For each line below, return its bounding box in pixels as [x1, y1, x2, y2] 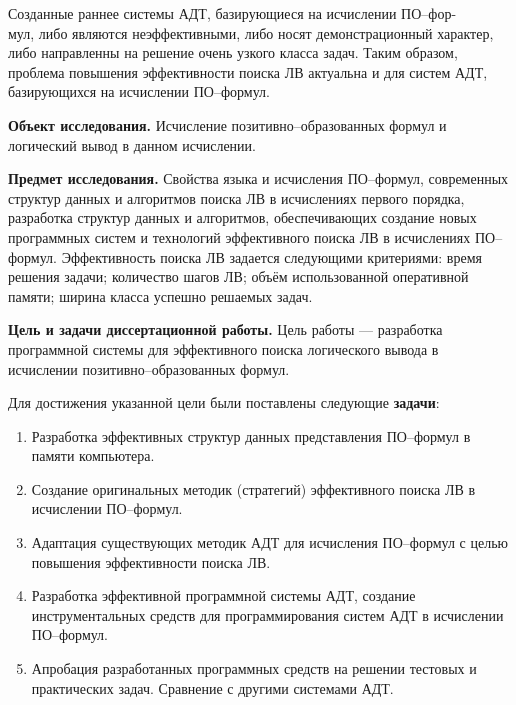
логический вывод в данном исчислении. [8, 134, 256, 155]
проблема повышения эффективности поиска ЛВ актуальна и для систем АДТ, [8, 61, 488, 82]
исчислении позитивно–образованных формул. [8, 358, 290, 379]
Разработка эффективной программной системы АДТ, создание [31, 585, 416, 606]
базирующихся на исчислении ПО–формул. [8, 81, 270, 102]
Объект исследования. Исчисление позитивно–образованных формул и [8, 114, 447, 135]
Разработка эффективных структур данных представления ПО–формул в [31, 425, 471, 446]
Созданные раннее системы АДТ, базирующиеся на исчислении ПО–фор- [8, 3, 457, 23]
